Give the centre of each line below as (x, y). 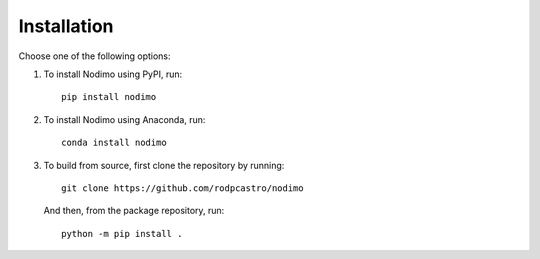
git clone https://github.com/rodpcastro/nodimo (182, 188)
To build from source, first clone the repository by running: (164, 165)
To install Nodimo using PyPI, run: (113, 74)
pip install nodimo (109, 97)
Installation (66, 26)
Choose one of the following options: (94, 56)
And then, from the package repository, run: (134, 211)
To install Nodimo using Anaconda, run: (124, 119)
